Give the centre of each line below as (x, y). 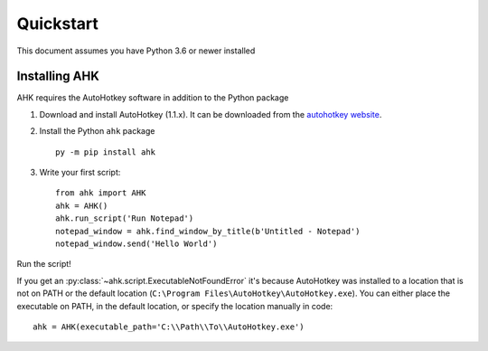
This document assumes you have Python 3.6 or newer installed (136, 51)
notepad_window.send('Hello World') (136, 243)
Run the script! (44, 264)
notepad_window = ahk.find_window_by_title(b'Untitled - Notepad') (208, 231)
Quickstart (58, 24)
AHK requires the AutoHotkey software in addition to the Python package (153, 98)
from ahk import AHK (101, 193)
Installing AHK (58, 76)
